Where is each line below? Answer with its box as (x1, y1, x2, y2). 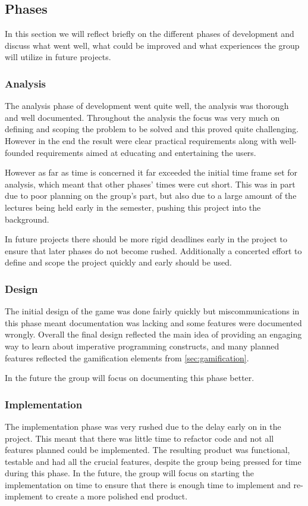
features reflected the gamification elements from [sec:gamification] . (5, 351, 249, 364)
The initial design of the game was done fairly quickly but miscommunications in (5, 305, 300, 317)
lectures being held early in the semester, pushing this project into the (5, 201, 261, 213)
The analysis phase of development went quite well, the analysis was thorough (5, 99, 289, 112)
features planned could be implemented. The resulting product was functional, (5, 443, 290, 456)
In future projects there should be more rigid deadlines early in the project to (5, 233, 287, 245)
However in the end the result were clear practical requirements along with (5, 134, 277, 146)
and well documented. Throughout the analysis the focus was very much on (5, 111, 280, 123)
